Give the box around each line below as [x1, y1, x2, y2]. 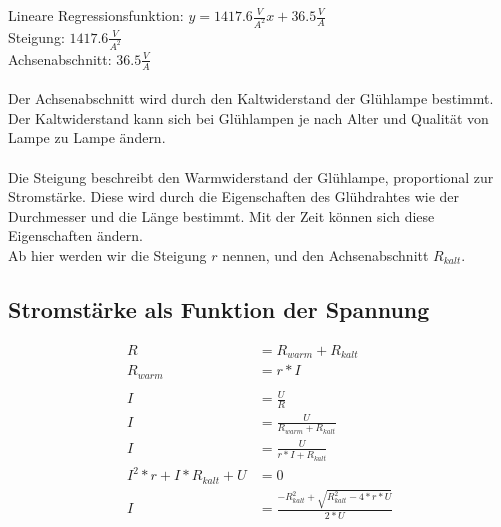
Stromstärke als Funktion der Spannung [8, 293, 430, 324]
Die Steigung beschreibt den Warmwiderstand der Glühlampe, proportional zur [8, 166, 494, 187]
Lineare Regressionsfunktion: [8, 5, 184, 25]
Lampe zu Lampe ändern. [8, 127, 166, 148]
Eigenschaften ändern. [8, 225, 143, 246]
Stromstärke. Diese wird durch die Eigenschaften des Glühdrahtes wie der [8, 186, 460, 207]
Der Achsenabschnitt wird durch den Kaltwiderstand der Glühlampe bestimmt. [8, 88, 494, 109]
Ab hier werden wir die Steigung [8, 244, 207, 265]
